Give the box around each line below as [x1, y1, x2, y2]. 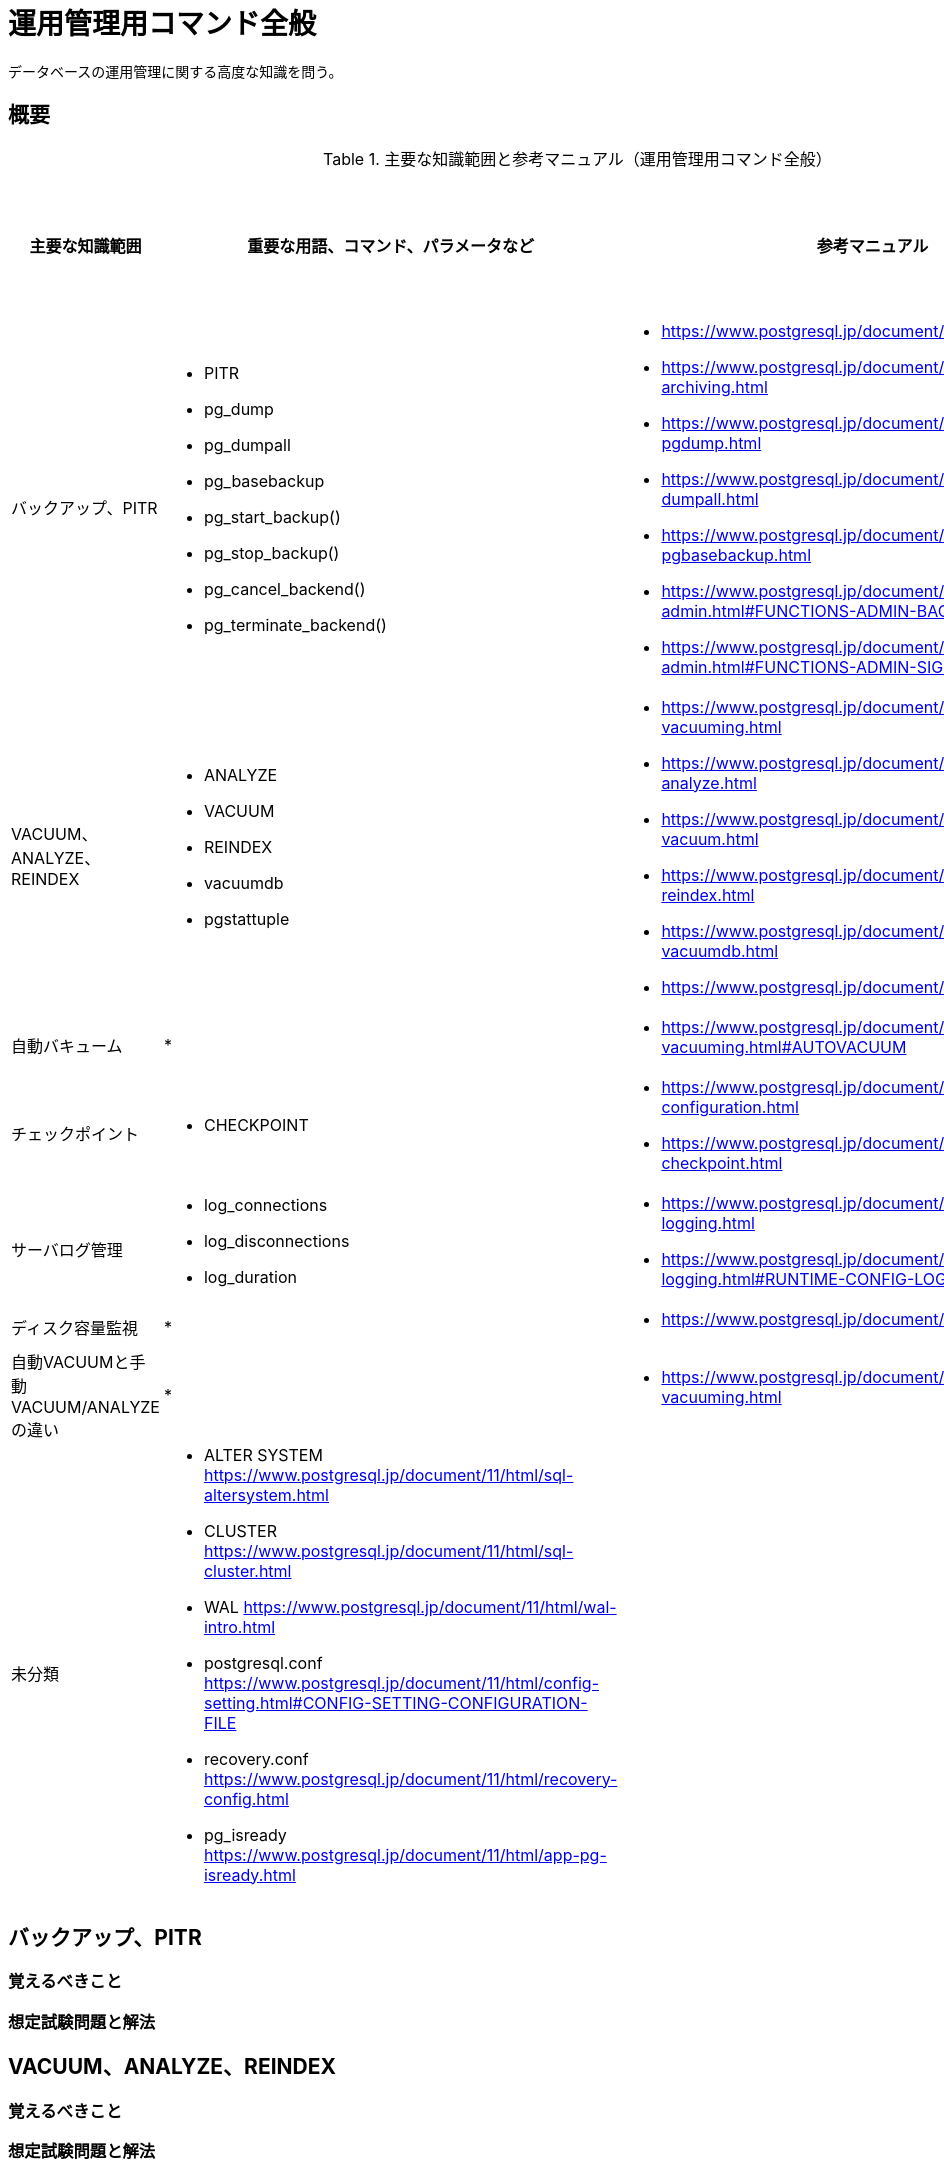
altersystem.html [203, 1484, 329, 1505]
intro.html [203, 1616, 276, 1637]
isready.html [203, 1864, 296, 1885]
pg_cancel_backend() [203, 578, 366, 599]
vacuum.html [661, 828, 759, 849]
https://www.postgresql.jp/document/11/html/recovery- [203, 1768, 618, 1789]
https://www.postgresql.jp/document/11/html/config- [203, 1672, 600, 1693]
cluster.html [203, 1560, 292, 1581]
